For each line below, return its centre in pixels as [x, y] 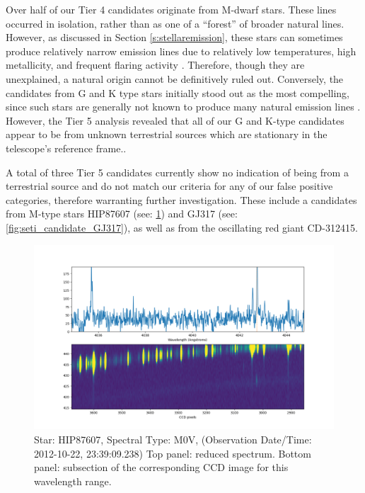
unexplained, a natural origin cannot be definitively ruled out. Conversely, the [175, 78]
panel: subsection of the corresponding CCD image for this [161, 467]
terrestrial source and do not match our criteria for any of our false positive [169, 186]
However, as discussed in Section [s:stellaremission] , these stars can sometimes [174, 37]
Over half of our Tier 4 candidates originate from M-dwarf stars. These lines [171, 9]
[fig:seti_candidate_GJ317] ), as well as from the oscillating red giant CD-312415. [182, 227]
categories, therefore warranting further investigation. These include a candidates [181, 199]
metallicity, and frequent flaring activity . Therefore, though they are [155, 65]
